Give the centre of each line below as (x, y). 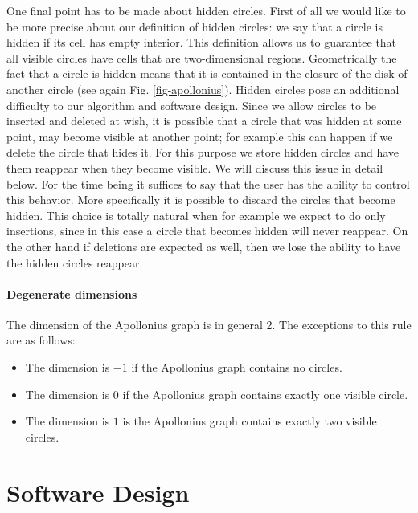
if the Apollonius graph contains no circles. (237, 367)
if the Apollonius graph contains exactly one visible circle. (265, 394)
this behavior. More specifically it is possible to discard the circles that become (201, 199)
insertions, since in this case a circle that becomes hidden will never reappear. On (207, 231)
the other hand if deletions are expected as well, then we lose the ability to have (204, 246)
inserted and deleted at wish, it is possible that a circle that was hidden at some (204, 121)
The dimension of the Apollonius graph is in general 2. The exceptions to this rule (209, 324)
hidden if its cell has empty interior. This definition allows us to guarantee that (202, 42)
